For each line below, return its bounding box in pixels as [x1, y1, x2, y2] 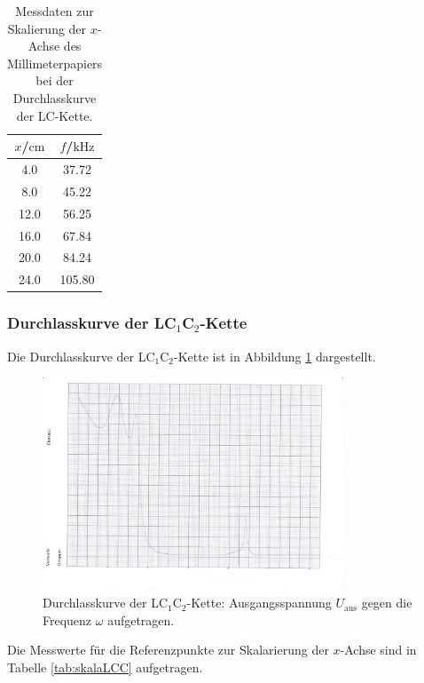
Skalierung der [7, 19, 87, 37]
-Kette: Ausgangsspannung [186, 593, 332, 612]
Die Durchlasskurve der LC [7, 346, 155, 365]
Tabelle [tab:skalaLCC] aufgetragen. [7, 657, 203, 676]
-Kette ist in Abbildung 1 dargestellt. [174, 346, 376, 365]
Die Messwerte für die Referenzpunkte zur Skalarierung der [7, 640, 329, 659]
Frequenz [43, 610, 92, 629]
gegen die [361, 593, 412, 612]
